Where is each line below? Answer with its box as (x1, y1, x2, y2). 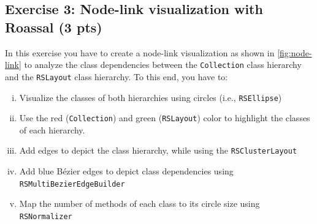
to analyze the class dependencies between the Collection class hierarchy (24, 58, 302, 71)
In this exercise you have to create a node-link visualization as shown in (5, 46, 275, 59)
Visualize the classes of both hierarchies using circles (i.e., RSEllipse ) (19, 91, 282, 103)
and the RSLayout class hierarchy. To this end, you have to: (5, 70, 228, 83)
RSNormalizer (19, 212, 72, 221)
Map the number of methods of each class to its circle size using (19, 197, 260, 210)
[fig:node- (277, 46, 312, 59)
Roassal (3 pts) (5, 17, 102, 36)
